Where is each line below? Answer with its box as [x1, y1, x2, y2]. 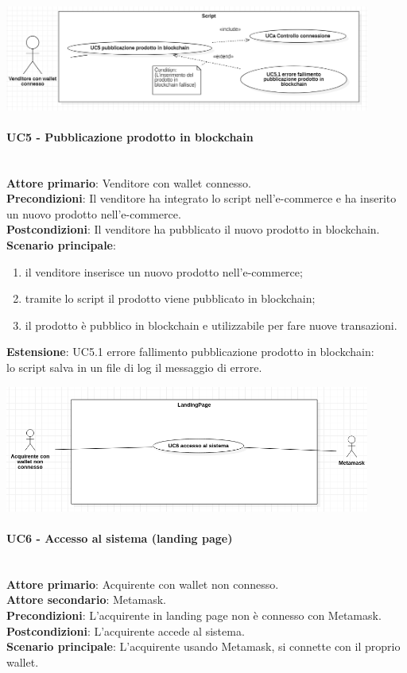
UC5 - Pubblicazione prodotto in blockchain [6, 128, 254, 145]
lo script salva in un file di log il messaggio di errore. [6, 359, 262, 375]
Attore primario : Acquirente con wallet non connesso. [6, 575, 279, 592]
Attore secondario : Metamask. [6, 591, 166, 608]
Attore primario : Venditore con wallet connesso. [6, 174, 251, 191]
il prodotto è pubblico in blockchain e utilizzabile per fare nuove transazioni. [25, 316, 397, 333]
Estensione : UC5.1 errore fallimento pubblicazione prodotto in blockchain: [6, 343, 374, 360]
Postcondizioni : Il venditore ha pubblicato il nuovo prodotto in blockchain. [6, 221, 380, 238]
